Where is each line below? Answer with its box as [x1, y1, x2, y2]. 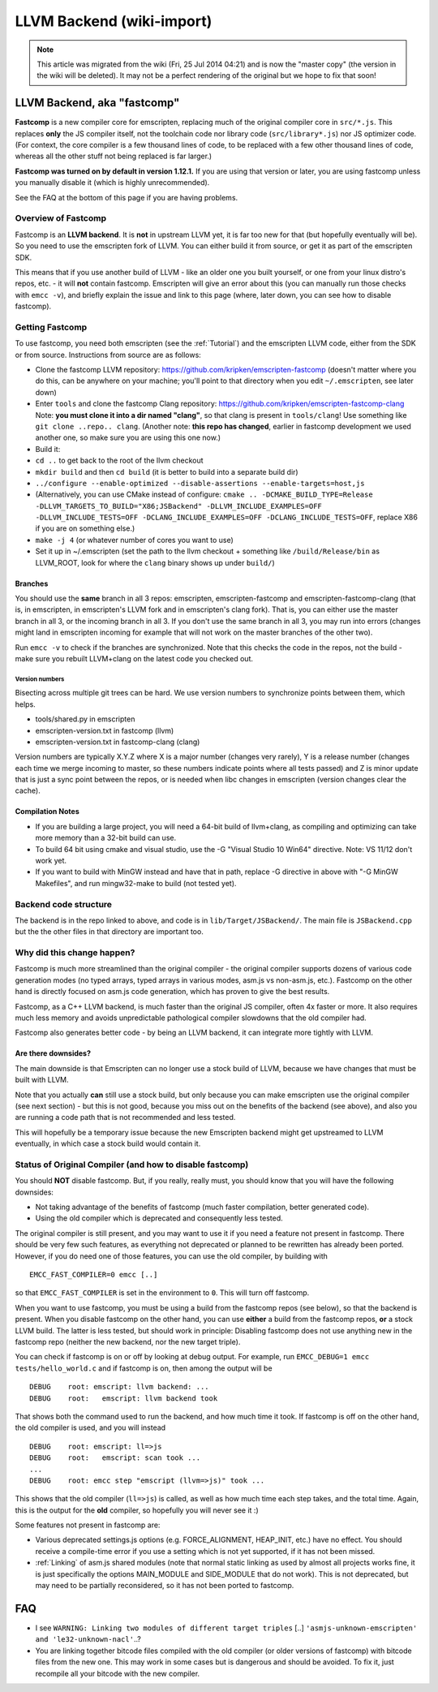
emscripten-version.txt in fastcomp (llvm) [35, 725, 174, 735]
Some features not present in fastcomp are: [15, 1520, 161, 1530]
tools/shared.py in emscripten [35, 714, 135, 724]
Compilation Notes [15, 807, 80, 816]
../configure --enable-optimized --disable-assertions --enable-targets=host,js [35, 479, 365, 488]
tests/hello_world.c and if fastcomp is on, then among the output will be [15, 1363, 273, 1373]
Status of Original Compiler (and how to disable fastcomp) [15, 1159, 249, 1170]
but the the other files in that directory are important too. [15, 927, 204, 936]
